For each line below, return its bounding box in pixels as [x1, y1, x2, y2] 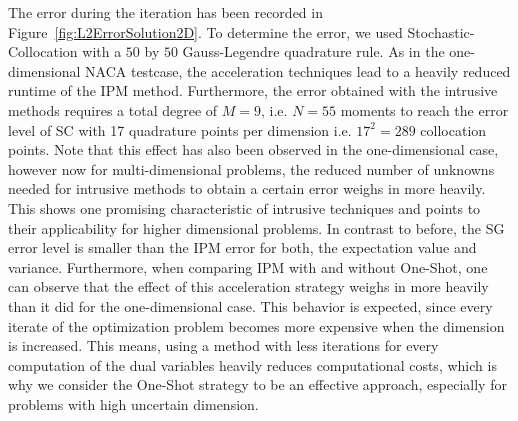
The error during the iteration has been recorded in [8, 2, 323, 22]
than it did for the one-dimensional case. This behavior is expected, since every [8, 295, 493, 316]
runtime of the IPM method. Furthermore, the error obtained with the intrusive [8, 80, 498, 101]
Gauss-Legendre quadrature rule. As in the [182, 41, 445, 62]
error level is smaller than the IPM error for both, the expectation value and [8, 237, 477, 258]
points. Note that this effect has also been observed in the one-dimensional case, [8, 139, 499, 160]
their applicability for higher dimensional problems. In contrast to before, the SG [8, 217, 505, 238]
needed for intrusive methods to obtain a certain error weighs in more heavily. [8, 178, 486, 199]
